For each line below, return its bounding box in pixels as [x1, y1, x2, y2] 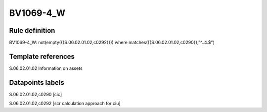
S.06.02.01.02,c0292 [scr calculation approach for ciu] [9, 101, 121, 107]
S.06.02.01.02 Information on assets [9, 65, 83, 71]
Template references [9, 52, 75, 60]
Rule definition [9, 26, 55, 35]
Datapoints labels [9, 78, 64, 87]
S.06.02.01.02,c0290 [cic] [9, 91, 62, 97]
